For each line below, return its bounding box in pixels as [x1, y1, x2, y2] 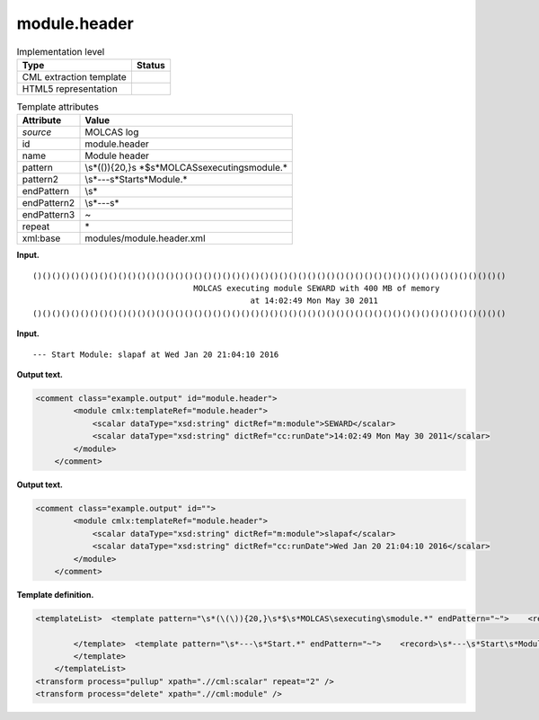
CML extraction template [22, 70, 127, 83]
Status [136, 58, 165, 71]
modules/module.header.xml [84, 232, 206, 244]
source [22, 126, 52, 138]
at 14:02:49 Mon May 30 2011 [250, 296, 379, 306]
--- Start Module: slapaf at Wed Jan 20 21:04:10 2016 [32, 349, 279, 360]
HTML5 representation [22, 82, 119, 94]
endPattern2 [22, 197, 75, 209]
